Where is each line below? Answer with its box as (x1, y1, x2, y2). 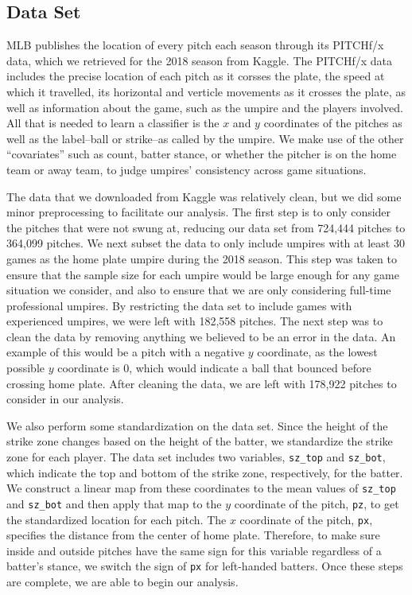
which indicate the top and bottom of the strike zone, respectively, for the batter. (6, 464, 403, 480)
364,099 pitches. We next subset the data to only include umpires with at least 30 (6, 235, 405, 251)
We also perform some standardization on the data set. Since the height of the (6, 417, 388, 434)
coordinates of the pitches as (263, 115, 402, 131)
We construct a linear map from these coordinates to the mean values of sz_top (6, 480, 396, 496)
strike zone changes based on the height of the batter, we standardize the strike (6, 433, 393, 449)
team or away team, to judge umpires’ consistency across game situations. (6, 161, 367, 177)
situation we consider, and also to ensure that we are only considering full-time (6, 282, 391, 298)
